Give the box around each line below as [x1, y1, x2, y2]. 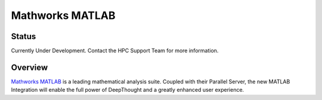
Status [11, 31, 36, 41]
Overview [11, 62, 48, 72]
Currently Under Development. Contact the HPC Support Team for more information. [11, 47, 219, 54]
